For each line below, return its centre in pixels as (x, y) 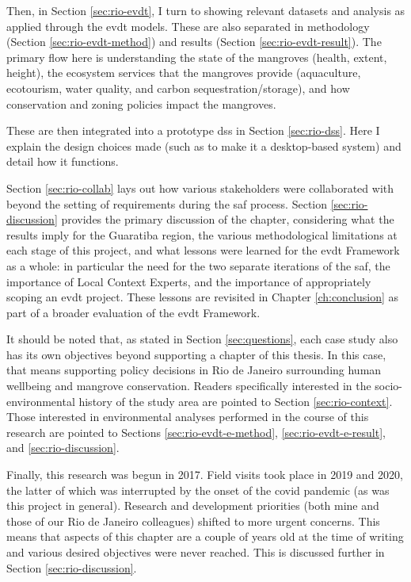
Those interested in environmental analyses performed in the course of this (188, 417)
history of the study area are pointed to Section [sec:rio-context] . (236, 401)
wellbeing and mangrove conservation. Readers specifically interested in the (189, 386)
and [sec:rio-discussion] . (63, 448)
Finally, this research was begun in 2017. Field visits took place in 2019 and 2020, (205, 475)
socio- (389, 386)
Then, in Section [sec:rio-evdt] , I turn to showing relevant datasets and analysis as (206, 10)
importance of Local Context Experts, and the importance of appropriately (189, 281)
